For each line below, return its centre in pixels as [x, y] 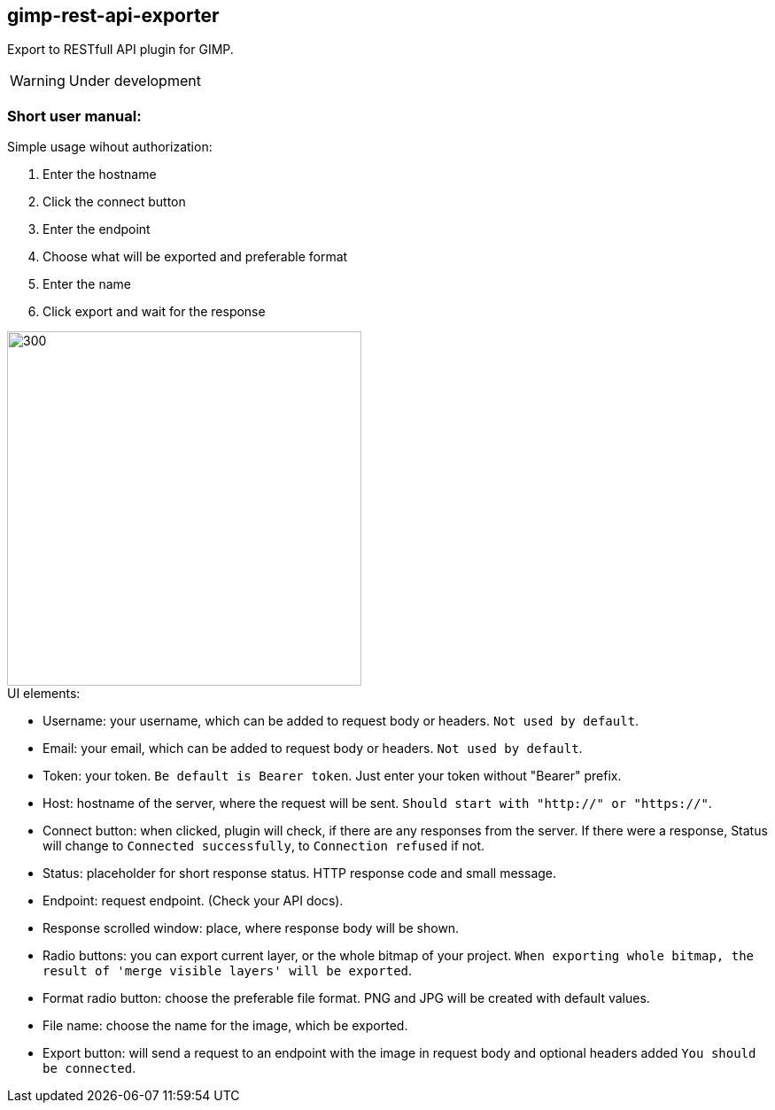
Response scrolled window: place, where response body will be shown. [251, 928]
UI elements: [44, 694]
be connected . [89, 1068]
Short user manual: [74, 116]
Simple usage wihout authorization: [110, 147]
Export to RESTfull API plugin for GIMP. [120, 50]
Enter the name [87, 284]
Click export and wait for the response [154, 312]
